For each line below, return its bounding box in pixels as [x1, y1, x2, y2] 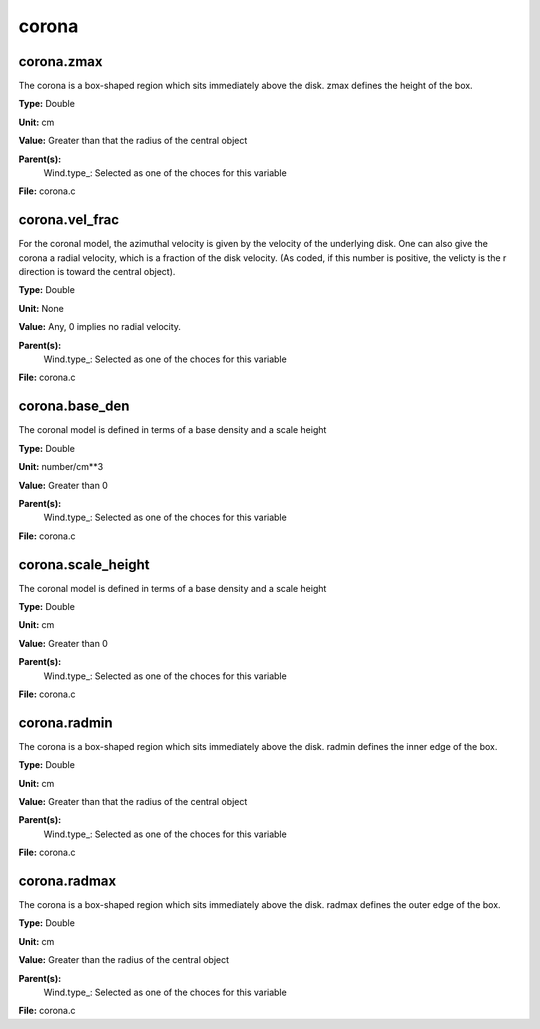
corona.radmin [18, 714, 114, 731]
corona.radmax [18, 873, 117, 889]
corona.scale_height [18, 556, 150, 573]
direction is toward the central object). [18, 266, 176, 278]
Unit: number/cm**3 [18, 461, 104, 473]
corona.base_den [18, 398, 130, 415]
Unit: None [18, 302, 64, 314]
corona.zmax [18, 53, 103, 70]
